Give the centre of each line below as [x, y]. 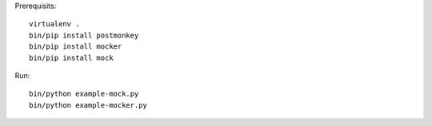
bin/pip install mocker [76, 47]
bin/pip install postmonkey [84, 35]
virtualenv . [54, 24]
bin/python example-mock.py [84, 94]
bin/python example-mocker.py [88, 105]
